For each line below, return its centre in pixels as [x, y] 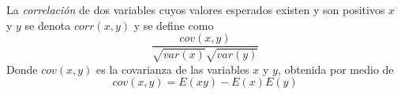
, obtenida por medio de [335, 69]
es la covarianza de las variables [173, 69]
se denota [48, 25]
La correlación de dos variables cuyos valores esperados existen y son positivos [196, 9]
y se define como [174, 25]
